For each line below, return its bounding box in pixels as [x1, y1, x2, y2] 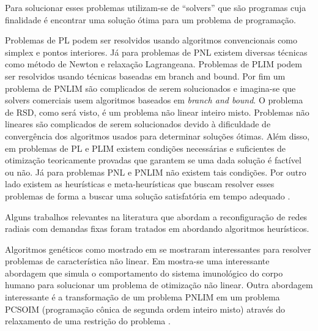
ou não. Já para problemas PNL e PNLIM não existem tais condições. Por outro [5, 165, 306, 178]
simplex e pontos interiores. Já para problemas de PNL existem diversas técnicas [5, 45, 308, 58]
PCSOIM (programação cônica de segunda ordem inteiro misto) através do [5, 302, 285, 315]
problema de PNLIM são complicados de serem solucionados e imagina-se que [5, 81, 296, 94]
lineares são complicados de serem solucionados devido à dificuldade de [5, 117, 271, 130]
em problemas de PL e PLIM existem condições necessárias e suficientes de [5, 141, 286, 154]
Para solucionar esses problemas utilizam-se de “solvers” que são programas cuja [5, 1, 306, 13]
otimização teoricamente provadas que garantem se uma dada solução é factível [5, 154, 301, 166]
